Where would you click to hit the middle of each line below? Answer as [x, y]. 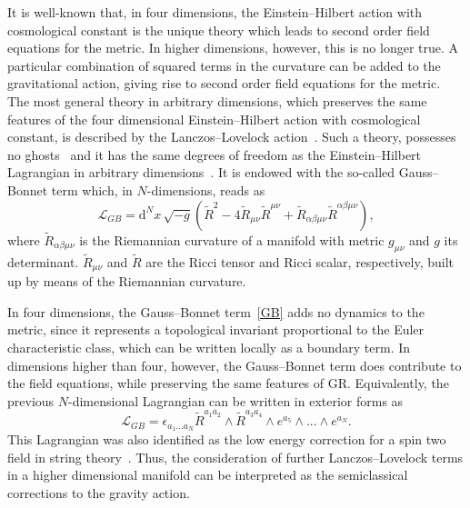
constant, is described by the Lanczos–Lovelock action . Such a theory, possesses [232, 137]
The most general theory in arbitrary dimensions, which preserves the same [217, 100]
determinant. [43, 261]
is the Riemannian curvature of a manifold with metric [232, 239]
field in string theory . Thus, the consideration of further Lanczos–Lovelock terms [235, 457]
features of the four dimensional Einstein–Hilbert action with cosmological [214, 119]
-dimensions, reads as [206, 189]
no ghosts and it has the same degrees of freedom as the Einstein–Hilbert [215, 154]
